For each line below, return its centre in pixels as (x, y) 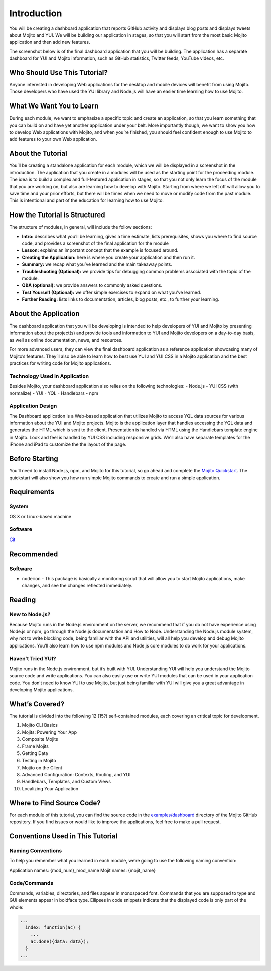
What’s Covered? (37, 704)
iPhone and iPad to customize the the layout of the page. (68, 444)
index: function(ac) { (53, 927)
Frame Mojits (35, 746)
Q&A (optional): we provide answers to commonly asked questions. (92, 285)
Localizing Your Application (50, 788)
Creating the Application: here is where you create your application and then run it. (108, 257)
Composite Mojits (40, 739)
